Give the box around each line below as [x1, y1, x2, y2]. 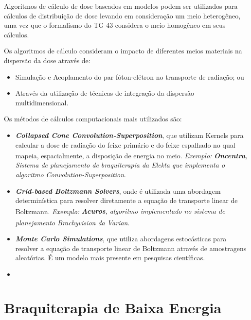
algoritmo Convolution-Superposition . [15, 169, 126, 179]
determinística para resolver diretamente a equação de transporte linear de [15, 195, 238, 205]
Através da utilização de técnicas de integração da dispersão [15, 88, 194, 98]
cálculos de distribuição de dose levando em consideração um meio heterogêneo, [4, 10, 241, 20]
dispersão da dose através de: [4, 55, 90, 65]
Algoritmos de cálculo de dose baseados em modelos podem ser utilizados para [4, 1, 238, 11]
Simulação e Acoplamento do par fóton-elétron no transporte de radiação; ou [15, 71, 244, 82]
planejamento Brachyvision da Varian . [15, 217, 130, 227]
